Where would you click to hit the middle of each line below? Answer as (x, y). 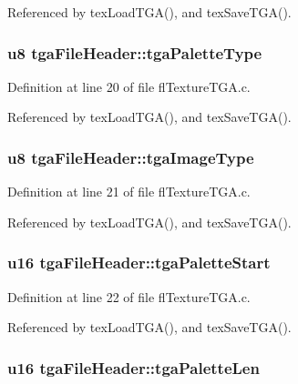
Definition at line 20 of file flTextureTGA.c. (129, 86)
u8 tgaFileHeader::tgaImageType (131, 157)
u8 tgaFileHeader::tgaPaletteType (135, 52)
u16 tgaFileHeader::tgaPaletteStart (139, 263)
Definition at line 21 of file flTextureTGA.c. (129, 192)
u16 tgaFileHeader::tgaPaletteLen (134, 367)
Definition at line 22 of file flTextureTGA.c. (129, 296)
